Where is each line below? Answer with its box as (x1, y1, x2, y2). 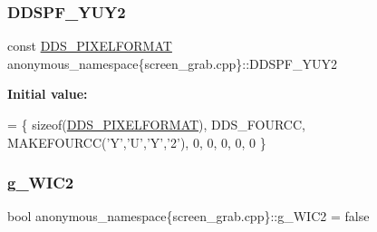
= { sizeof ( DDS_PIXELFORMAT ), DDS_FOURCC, (7, 115, 305, 133)
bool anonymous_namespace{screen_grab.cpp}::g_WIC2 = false (7, 207, 370, 226)
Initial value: (7, 84, 88, 103)
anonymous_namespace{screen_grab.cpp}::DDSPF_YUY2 (7, 53, 337, 72)
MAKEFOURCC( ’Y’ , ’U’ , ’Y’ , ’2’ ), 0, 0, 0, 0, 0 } (7, 132, 266, 151)
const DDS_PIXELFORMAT (7, 36, 172, 55)
